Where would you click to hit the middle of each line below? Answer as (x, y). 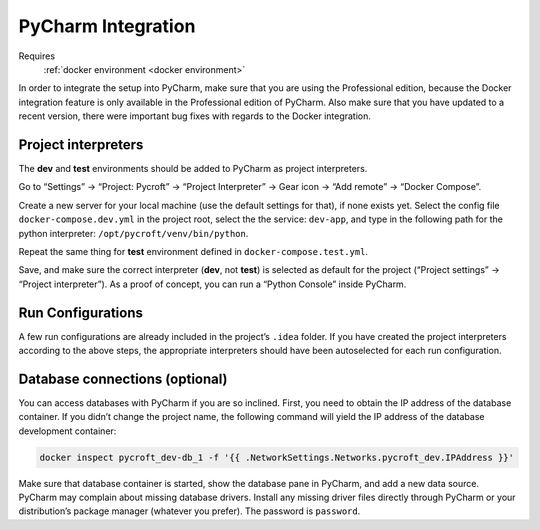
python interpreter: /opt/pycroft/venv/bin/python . (133, 233)
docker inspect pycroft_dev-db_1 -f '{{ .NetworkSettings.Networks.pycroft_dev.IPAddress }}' (277, 457)
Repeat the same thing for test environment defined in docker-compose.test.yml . (193, 251)
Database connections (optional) (123, 378)
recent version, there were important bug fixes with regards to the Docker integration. (195, 116)
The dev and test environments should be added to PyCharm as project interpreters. (193, 169)
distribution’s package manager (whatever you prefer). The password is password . (189, 511)
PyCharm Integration (107, 26)
